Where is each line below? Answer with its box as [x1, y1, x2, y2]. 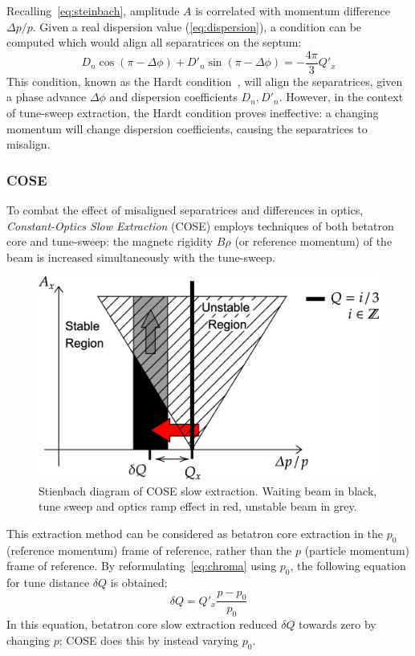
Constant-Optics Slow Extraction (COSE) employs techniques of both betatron [6, 217, 394, 234]
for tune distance [6, 573, 90, 590]
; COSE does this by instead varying [59, 631, 239, 648]
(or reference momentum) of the [234, 233, 393, 250]
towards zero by [299, 616, 376, 633]
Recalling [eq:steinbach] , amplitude [6, 2, 180, 18]
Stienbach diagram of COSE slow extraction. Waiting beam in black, [39, 482, 377, 499]
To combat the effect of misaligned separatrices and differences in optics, [6, 202, 364, 218]
